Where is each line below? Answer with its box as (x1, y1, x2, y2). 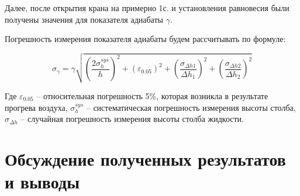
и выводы (5, 170, 80, 194)
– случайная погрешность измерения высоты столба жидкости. (20, 113, 244, 125)
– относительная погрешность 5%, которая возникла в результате (36, 89, 268, 101)
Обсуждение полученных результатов (5, 146, 286, 170)
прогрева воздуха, (5, 101, 68, 113)
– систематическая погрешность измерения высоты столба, (86, 101, 296, 113)
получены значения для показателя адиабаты (5, 13, 163, 25)
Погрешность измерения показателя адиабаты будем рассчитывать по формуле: (5, 33, 286, 45)
